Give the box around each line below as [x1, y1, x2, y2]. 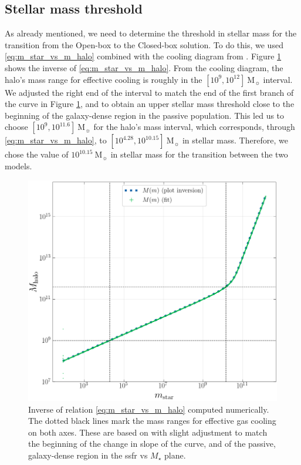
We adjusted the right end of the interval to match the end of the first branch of [5, 86, 294, 98]
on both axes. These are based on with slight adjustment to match [28, 426, 268, 438]
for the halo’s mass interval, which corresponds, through [93, 121, 295, 133]
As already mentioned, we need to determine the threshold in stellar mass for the [5, 27, 297, 39]
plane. [164, 449, 186, 461]
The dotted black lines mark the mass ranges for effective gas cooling [28, 414, 276, 427]
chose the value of [5, 148, 69, 160]
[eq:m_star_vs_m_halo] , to [5, 134, 107, 146]
